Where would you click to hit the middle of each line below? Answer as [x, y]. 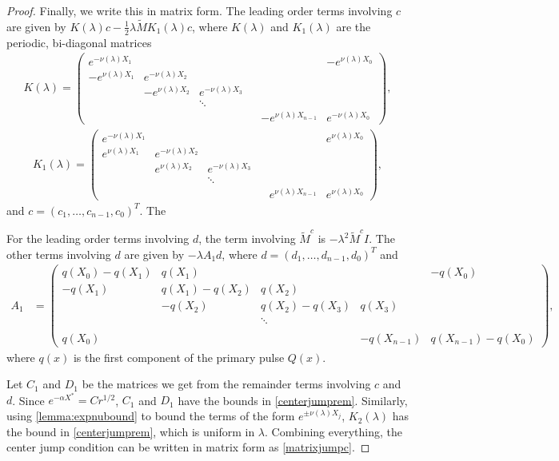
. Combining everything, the [333, 431]
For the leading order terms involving [98, 238]
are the [353, 26]
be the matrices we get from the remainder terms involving [226, 384]
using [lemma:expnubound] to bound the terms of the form [151, 416]
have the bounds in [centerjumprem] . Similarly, [293, 400]
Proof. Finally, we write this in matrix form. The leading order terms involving [200, 10]
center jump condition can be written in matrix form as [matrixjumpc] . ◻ [188, 447]
